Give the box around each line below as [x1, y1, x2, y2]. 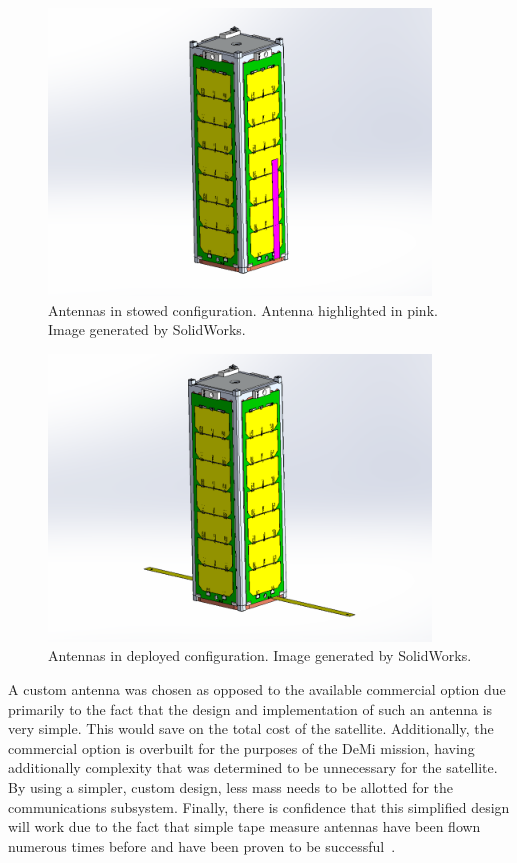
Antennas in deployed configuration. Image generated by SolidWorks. [48, 645, 472, 666]
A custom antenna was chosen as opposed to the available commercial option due [8, 678, 506, 699]
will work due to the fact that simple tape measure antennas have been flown [8, 816, 481, 837]
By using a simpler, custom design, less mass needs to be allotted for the [8, 776, 454, 797]
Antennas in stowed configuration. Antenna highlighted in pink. [48, 299, 438, 320]
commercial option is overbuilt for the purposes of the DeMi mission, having [8, 737, 475, 758]
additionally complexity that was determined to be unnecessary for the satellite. [8, 757, 498, 778]
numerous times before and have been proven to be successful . [8, 835, 396, 856]
